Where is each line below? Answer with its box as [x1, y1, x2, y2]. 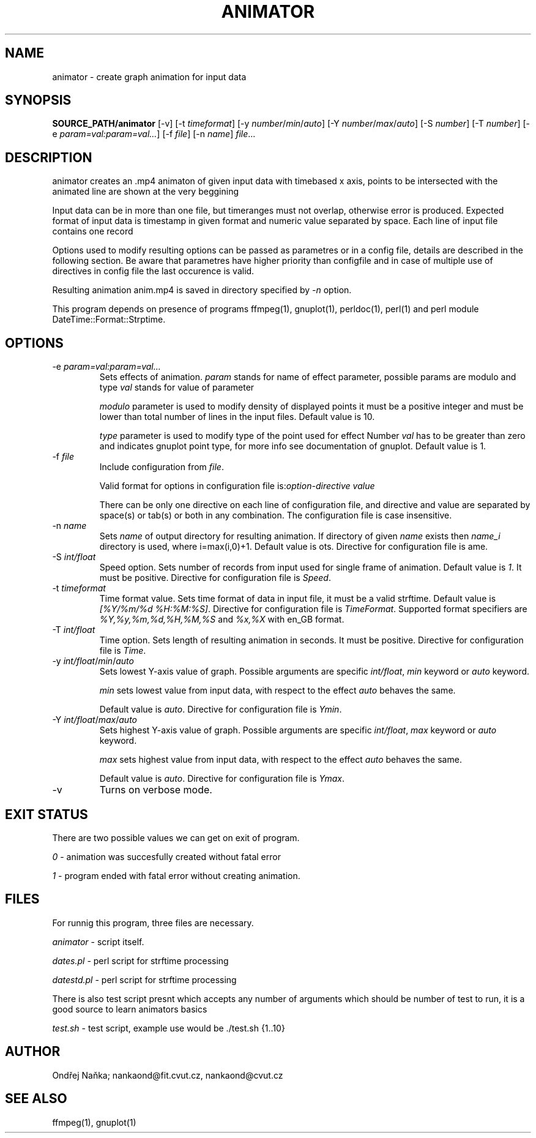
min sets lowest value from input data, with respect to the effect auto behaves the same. [99, 685, 456, 696]
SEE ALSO [5, 1091, 67, 1107]
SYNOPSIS [5, 92, 72, 108]
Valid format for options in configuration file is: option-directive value [99, 481, 375, 492]
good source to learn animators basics [52, 1003, 207, 1014]
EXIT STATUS [5, 806, 88, 822]
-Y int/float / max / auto [52, 714, 138, 725]
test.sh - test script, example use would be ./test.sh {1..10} [52, 1022, 285, 1033]
